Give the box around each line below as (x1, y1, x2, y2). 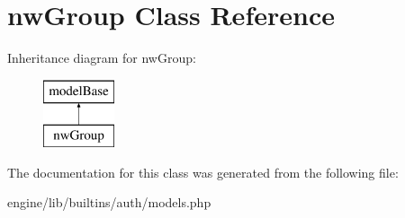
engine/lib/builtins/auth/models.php (7, 193, 211, 212)
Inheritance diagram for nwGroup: (7, 48, 196, 67)
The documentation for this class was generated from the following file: (7, 162, 399, 181)
